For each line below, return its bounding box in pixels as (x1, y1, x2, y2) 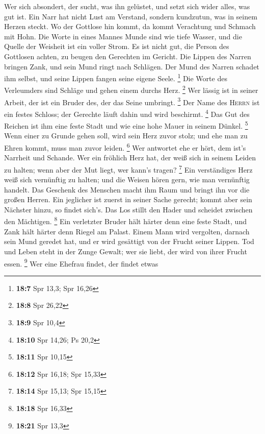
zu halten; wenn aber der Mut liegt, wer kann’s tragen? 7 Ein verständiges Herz (4, 162, 253, 175)
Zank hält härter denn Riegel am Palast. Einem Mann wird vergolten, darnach (4, 226, 250, 236)
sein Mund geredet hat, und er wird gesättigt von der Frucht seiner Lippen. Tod (4, 236, 254, 247)
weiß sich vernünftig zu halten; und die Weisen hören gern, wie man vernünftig (4, 174, 250, 185)
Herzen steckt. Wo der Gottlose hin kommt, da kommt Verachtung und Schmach (4, 21, 256, 32)
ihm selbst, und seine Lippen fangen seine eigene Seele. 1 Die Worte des (4, 71, 227, 83)
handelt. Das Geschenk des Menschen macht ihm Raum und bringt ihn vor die (4, 184, 250, 195)
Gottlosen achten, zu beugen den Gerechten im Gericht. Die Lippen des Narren (4, 51, 251, 61)
